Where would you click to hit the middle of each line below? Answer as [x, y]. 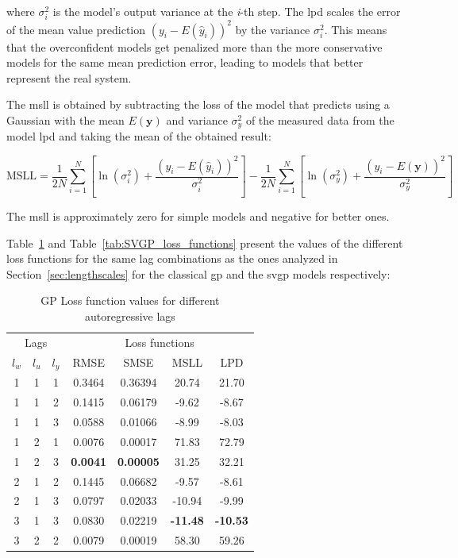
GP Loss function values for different [130, 300]
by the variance [273, 29]
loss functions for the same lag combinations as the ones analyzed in [172, 258]
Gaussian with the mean [65, 120]
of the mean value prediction [76, 29]
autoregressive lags [130, 316]
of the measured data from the [320, 120]
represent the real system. [69, 77]
